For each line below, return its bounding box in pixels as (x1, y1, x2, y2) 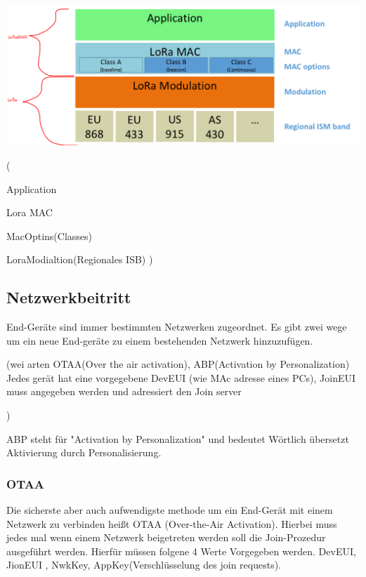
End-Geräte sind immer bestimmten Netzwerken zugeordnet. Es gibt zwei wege (6, 319, 347, 334)
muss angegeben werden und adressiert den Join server (6, 384, 242, 399)
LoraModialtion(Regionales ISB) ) (6, 252, 153, 267)
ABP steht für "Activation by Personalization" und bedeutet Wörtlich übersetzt (6, 431, 349, 446)
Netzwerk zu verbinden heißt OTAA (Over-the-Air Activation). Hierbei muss (6, 516, 337, 531)
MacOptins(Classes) (6, 228, 93, 243)
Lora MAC (6, 205, 53, 220)
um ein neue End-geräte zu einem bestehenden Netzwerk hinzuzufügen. (6, 333, 313, 347)
